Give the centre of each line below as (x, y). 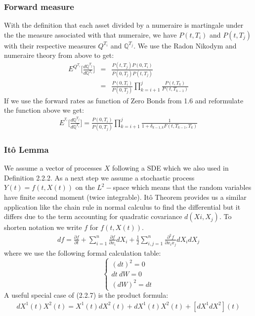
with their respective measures (50, 45)
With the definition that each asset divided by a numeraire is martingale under (124, 25)
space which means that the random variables (182, 187)
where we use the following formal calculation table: (83, 252)
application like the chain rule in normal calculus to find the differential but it (122, 206)
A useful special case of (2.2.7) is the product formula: (86, 295)
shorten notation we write (43, 227)
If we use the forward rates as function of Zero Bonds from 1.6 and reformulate (124, 100)
